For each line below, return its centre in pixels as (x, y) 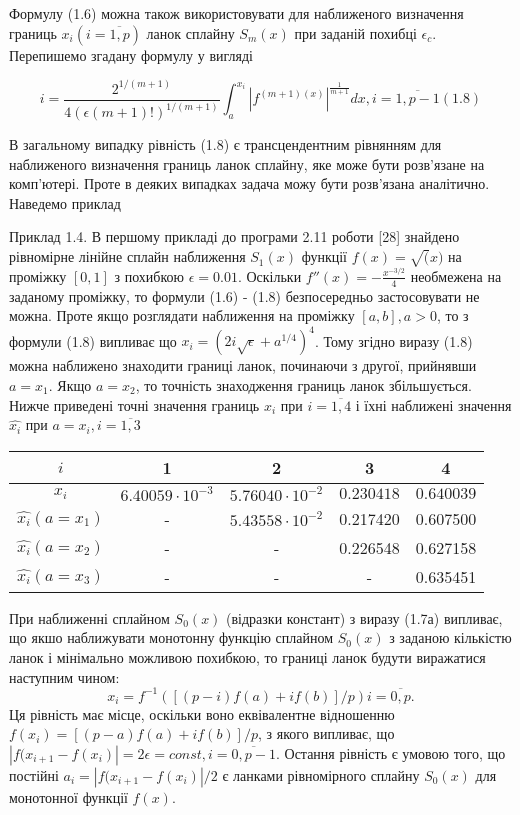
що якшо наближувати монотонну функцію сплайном (171, 637)
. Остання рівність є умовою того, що (390, 752)
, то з (452, 315)
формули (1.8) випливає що (93, 340)
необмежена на (456, 275)
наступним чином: (64, 676)
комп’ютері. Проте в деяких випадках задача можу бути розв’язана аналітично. (249, 183)
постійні (34, 774)
